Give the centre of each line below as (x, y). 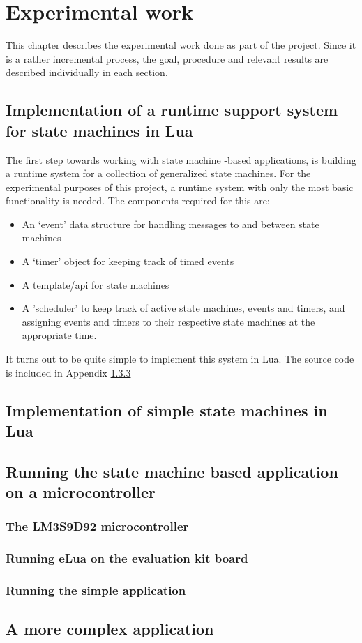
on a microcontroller (81, 492)
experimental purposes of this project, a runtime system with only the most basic (180, 187)
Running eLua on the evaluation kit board (127, 558)
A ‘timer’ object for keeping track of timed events (128, 261)
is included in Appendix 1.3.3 (68, 372)
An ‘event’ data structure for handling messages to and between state (171, 224)
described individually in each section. (87, 72)
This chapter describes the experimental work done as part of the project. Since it (181, 45)
